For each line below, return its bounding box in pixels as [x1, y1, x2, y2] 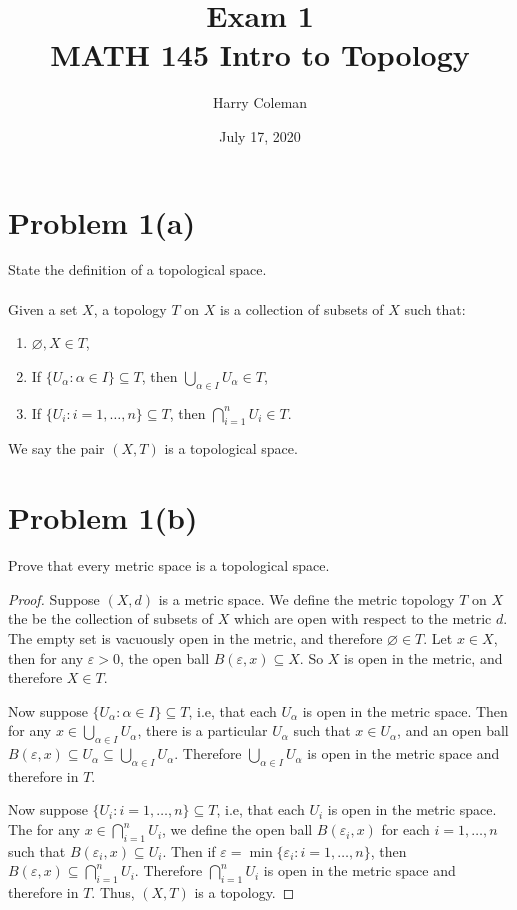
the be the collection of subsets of [8, 608, 214, 629]
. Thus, [91, 882, 135, 903]
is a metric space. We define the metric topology [158, 588, 455, 609]
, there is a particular [137, 720, 268, 741]
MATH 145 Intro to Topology [50, 34, 470, 75]
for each [381, 819, 430, 840]
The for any [8, 819, 80, 840]
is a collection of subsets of [219, 298, 384, 319]
